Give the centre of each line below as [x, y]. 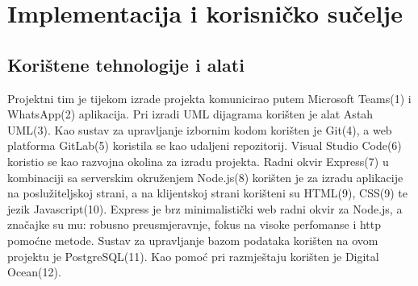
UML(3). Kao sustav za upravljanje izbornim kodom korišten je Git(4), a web [200, 129]
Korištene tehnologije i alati [126, 64]
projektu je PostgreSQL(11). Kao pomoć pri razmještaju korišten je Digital [193, 256]
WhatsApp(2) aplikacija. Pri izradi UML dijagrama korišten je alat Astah [190, 114]
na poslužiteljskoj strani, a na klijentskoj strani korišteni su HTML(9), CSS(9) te [207, 193]
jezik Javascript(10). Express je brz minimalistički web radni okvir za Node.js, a [205, 208]
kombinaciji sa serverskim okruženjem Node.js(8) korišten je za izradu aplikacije [205, 177]
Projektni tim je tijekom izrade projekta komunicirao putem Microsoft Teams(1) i [209, 98]
